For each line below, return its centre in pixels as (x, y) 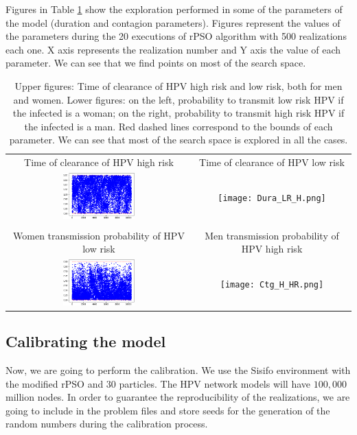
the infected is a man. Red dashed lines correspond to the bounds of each (178, 126)
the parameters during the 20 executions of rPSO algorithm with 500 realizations (176, 36)
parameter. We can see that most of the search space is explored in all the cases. (178, 140)
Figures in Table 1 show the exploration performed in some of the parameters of (174, 9)
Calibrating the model (86, 341)
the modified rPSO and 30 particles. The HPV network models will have (158, 383)
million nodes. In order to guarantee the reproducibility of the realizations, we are (178, 397)
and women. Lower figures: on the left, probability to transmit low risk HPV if (178, 99)
